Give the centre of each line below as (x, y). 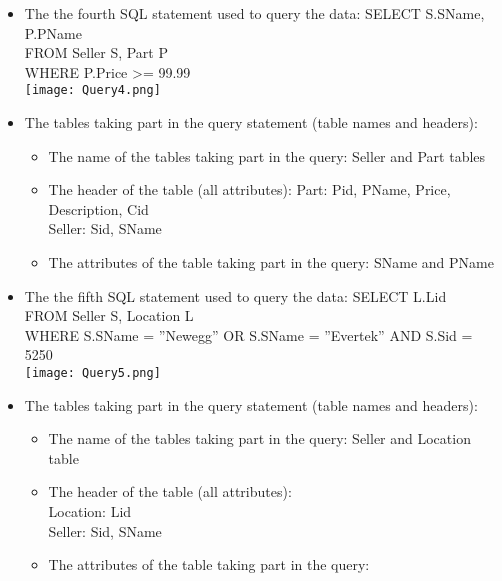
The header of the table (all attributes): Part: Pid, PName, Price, (249, 189)
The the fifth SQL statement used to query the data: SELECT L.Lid (235, 295)
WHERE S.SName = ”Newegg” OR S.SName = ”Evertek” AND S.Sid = (248, 334)
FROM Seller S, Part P (96, 52)
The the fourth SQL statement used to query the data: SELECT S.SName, (254, 13)
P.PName (53, 32)
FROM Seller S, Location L (109, 315)
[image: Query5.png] (92, 372)
